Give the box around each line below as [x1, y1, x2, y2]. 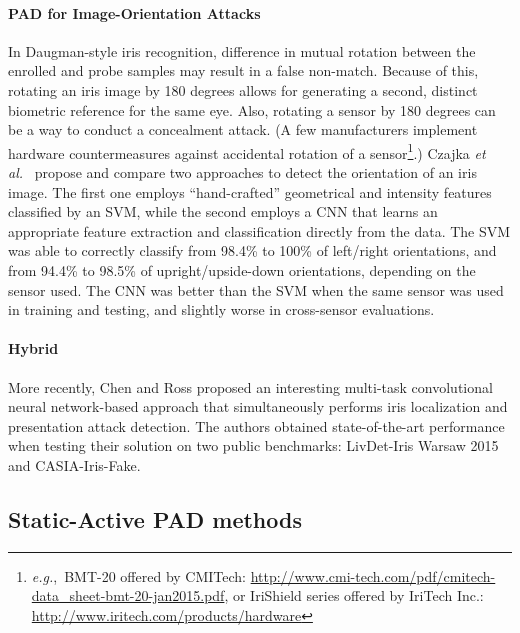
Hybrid [8, 338, 59, 359]
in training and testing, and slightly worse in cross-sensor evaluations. [8, 299, 435, 320]
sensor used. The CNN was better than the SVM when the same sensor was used [8, 279, 504, 300]
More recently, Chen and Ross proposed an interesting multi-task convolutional [8, 376, 493, 397]
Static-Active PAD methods [8, 503, 302, 534]
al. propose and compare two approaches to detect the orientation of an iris [8, 162, 477, 183]
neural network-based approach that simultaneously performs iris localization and [8, 396, 508, 417]
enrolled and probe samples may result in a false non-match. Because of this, [8, 60, 479, 81]
